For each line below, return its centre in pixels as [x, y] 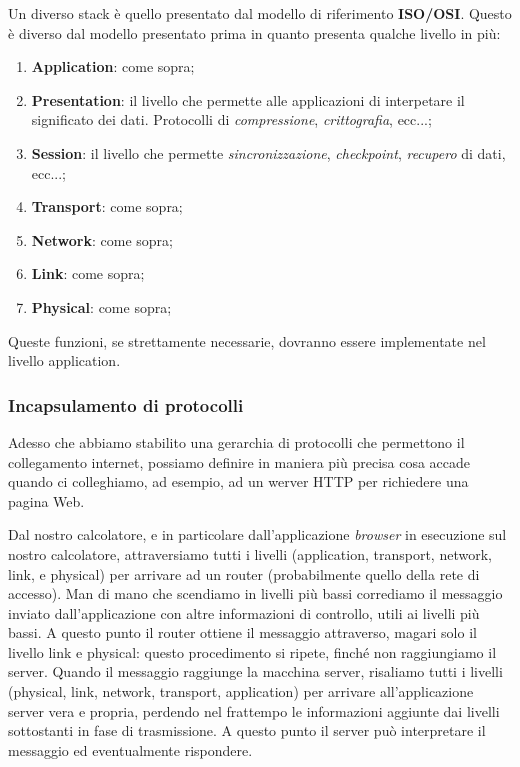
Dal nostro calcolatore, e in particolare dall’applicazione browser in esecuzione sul [257, 534]
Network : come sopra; [102, 239]
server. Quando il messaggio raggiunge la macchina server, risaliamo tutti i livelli [255, 671]
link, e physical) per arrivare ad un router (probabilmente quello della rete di [244, 573]
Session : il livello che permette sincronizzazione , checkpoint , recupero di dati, [268, 152]
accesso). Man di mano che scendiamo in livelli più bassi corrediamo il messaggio [255, 593]
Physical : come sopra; [101, 306]
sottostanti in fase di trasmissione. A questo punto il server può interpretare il [247, 730]
